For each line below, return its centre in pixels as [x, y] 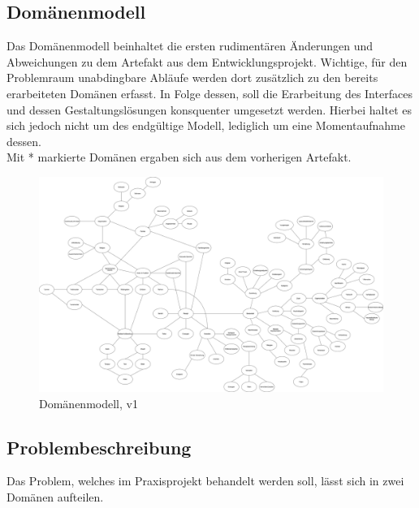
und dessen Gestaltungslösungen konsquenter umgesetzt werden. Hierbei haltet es [209, 109]
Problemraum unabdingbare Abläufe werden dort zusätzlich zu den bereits [192, 77]
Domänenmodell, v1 [89, 403]
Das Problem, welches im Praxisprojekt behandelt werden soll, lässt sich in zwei [205, 481]
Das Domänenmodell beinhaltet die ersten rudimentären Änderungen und [190, 46]
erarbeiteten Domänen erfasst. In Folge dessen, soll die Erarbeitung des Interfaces [209, 93]
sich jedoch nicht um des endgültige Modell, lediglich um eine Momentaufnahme [206, 125]
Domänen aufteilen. [55, 496]
